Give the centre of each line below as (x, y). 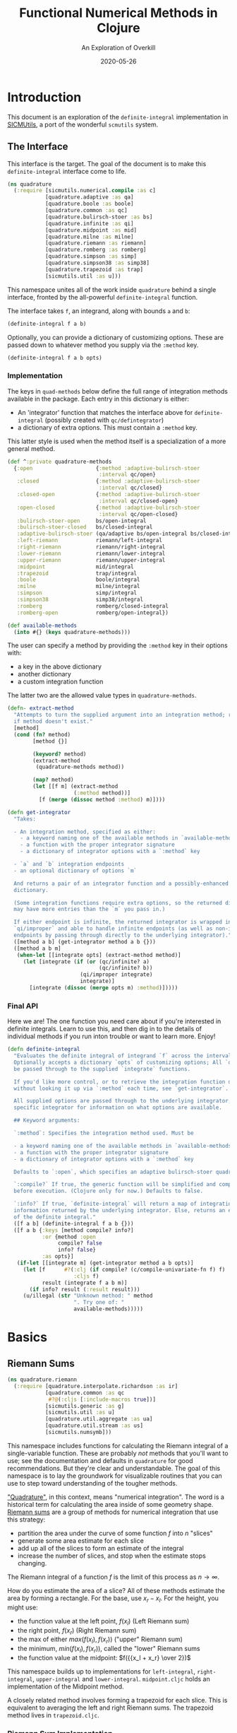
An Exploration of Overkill (119, 47)
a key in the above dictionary (60, 666)
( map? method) (53, 780)
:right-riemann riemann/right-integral (91, 547)
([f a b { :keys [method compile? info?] (74, 1230)
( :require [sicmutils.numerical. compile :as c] (85, 191)
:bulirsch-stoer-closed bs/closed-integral (85, 527)
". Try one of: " (99, 1303)
